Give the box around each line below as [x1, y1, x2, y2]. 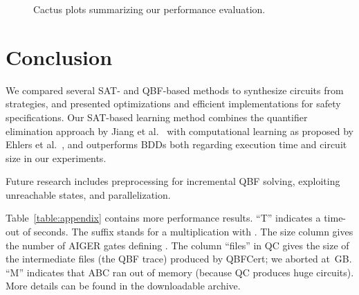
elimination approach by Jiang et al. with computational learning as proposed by [6, 123, 353, 138]
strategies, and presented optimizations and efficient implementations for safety [6, 96, 341, 111]
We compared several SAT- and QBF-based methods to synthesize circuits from [6, 82, 344, 97]
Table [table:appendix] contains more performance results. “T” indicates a [6, 211, 321, 225]
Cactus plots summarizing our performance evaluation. [33, 2, 266, 16]
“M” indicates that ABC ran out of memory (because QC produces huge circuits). [6, 265, 354, 279]
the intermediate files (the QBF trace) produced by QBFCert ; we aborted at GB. [6, 251, 352, 266]
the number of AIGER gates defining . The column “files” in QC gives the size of [6, 238, 349, 252]
